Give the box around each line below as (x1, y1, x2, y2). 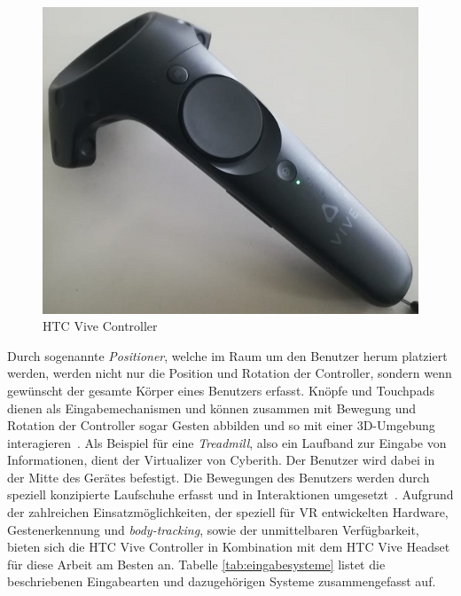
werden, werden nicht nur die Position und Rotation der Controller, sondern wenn (7, 364, 452, 382)
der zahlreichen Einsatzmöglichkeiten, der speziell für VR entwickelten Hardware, (7, 503, 449, 521)
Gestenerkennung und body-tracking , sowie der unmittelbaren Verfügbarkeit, (7, 520, 419, 538)
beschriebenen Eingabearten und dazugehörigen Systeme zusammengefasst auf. (7, 572, 436, 591)
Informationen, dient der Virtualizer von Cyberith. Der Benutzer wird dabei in (7, 451, 435, 469)
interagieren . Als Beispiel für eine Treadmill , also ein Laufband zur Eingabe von (7, 433, 447, 451)
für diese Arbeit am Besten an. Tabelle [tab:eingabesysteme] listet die (7, 554, 386, 573)
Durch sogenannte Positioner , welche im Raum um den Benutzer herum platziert (7, 346, 448, 365)
